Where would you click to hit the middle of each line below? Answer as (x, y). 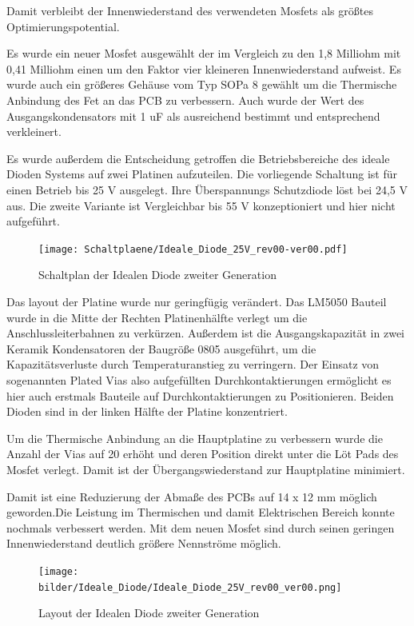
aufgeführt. (33, 221)
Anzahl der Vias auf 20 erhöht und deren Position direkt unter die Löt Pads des (203, 454)
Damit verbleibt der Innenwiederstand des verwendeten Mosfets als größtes (190, 10)
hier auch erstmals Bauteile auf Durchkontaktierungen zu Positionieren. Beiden (200, 395)
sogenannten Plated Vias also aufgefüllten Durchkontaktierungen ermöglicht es (199, 379)
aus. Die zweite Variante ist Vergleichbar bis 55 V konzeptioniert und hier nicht (201, 205)
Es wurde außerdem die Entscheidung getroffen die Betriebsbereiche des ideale (198, 158)
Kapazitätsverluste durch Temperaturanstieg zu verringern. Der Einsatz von (193, 364)
